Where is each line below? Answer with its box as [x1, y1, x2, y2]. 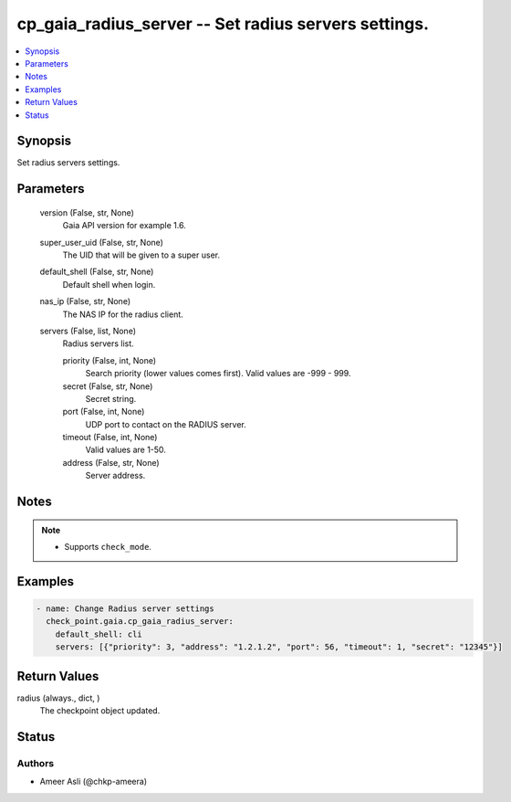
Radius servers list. [62, 338, 134, 349]
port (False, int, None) [62, 406, 145, 417]
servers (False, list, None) [39, 325, 137, 336]
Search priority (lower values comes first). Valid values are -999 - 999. [85, 368, 351, 379]
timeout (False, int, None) [62, 432, 158, 443]
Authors [16, 756, 55, 769]
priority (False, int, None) [62, 354, 157, 365]
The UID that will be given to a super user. [62, 249, 221, 260]
